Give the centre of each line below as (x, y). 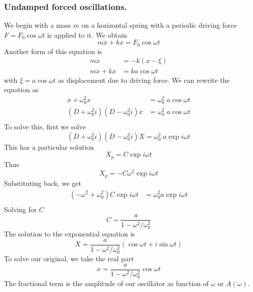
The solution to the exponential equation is (70, 234)
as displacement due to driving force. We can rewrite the (144, 80)
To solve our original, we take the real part (69, 259)
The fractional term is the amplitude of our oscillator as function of (106, 283)
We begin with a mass (38, 25)
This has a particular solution (49, 146)
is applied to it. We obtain (87, 34)
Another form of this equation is (53, 51)
